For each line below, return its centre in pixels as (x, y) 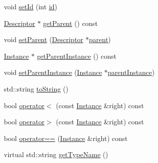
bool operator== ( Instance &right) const (66, 138)
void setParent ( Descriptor (44, 39)
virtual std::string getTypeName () (56, 154)
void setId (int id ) (31, 6)
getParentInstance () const (77, 56)
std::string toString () (36, 88)
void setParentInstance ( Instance (53, 72)
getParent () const (70, 23)
